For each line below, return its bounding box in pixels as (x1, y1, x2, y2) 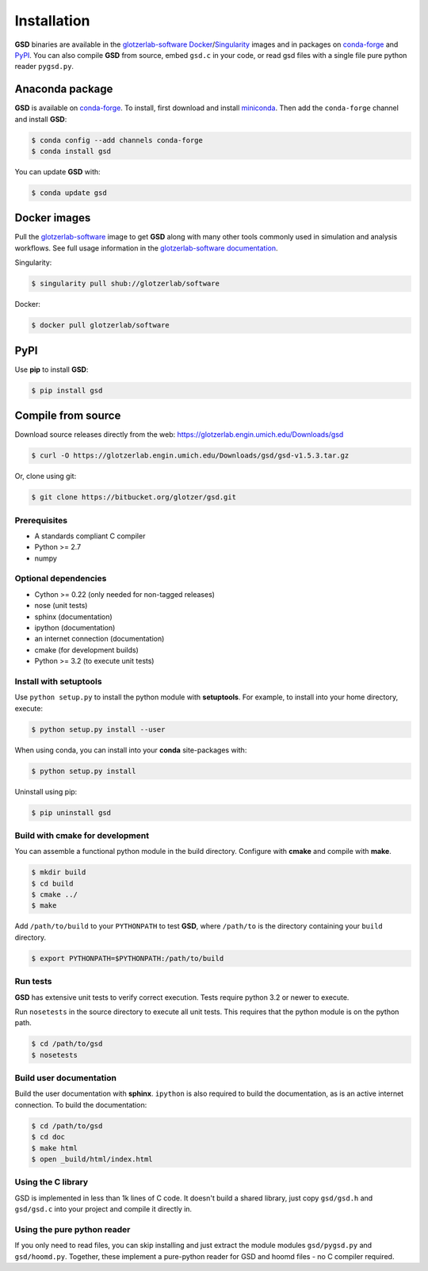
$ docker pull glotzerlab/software (31, 321, 170, 330)
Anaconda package (14, 82, 113, 96)
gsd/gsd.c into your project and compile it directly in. (14, 1204, 193, 1214)
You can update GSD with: (14, 167, 101, 176)
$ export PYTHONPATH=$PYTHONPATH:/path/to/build (31, 954, 224, 963)
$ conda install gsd (31, 147, 111, 155)
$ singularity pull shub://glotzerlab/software (31, 279, 220, 289)
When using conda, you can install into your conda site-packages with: (14, 745, 247, 755)
